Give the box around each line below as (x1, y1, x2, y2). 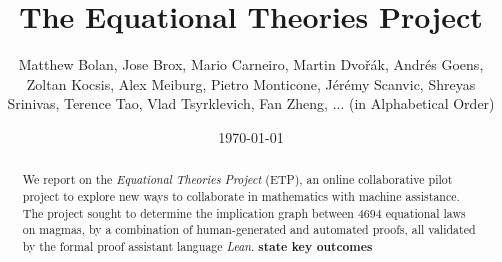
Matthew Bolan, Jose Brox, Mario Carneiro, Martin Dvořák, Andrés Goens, (18, 54, 484, 75)
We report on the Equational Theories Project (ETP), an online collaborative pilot (22, 171, 453, 188)
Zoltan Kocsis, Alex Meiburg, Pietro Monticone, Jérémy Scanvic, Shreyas (26, 73, 476, 94)
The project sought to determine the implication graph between (22, 204, 354, 221)
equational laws (385, 204, 466, 221)
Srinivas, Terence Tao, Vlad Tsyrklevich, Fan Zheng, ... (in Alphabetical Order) (7, 93, 495, 114)
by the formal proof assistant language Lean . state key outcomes (22, 237, 373, 255)
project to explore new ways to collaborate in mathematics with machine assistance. (22, 187, 460, 204)
